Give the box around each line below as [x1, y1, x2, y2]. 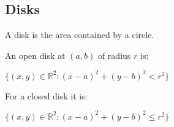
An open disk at [5, 48, 66, 61]
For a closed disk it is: [5, 89, 88, 102]
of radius [97, 48, 131, 61]
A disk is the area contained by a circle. [5, 28, 154, 41]
